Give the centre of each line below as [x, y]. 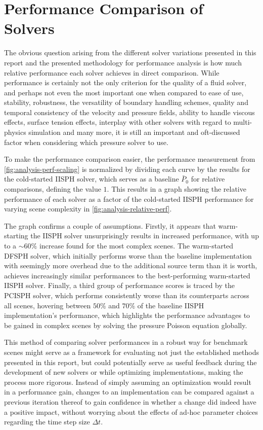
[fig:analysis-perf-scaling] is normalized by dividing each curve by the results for [127, 169]
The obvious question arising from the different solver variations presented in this [130, 52]
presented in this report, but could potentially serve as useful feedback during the [130, 362]
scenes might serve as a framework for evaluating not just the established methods [131, 352]
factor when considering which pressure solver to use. [86, 142]
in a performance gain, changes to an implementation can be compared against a [129, 392]
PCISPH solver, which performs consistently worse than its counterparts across [127, 295]
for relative [208, 179]
